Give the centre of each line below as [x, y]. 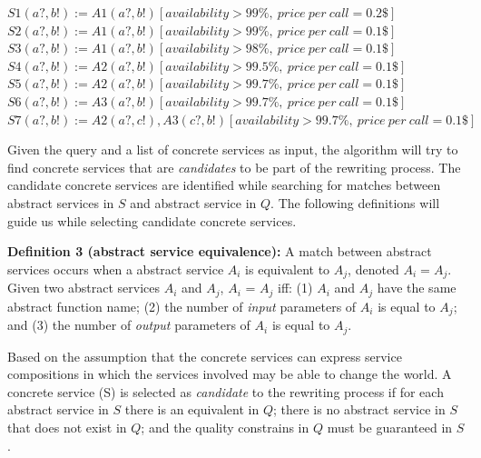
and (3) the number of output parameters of [129, 325]
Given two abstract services [83, 288]
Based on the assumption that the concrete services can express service [205, 356]
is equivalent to [288, 269]
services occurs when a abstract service [116, 269]
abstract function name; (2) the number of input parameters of [182, 306]
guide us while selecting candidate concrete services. [152, 220]
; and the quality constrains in [225, 427]
